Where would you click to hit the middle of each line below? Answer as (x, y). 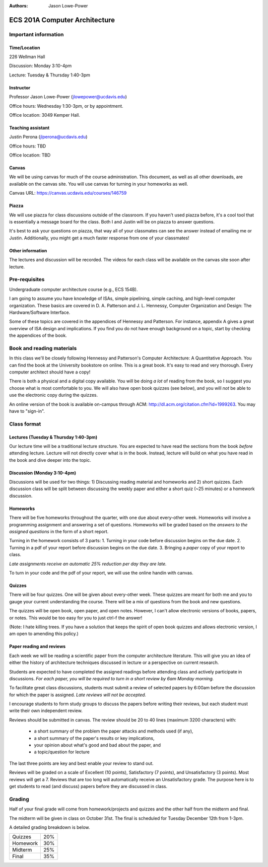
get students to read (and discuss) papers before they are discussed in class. (88, 786)
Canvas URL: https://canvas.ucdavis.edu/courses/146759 (68, 193)
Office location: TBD (30, 155)
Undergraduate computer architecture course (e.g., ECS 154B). (73, 289)
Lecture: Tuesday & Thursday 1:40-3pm (50, 75)
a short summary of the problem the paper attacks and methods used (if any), (114, 731)
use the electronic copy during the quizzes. (54, 395)
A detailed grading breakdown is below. (50, 827)
